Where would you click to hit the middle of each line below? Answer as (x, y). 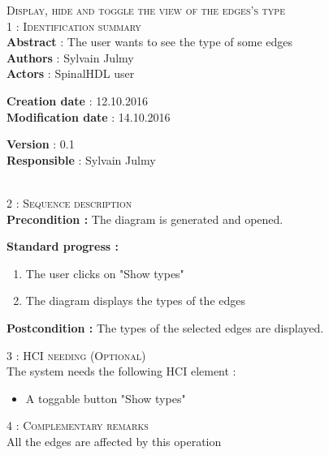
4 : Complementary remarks (78, 425)
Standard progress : (63, 246)
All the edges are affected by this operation (114, 441)
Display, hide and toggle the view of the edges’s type (146, 10)
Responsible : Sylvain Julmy (81, 159)
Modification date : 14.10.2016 (89, 116)
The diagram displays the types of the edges (136, 300)
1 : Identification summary (74, 26)
